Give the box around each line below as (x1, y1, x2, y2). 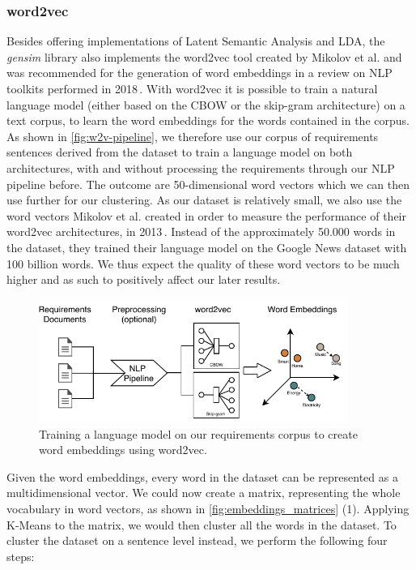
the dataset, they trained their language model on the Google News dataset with (6, 238, 407, 255)
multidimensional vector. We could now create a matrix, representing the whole (6, 484, 401, 501)
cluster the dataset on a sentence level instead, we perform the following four (6, 532, 388, 549)
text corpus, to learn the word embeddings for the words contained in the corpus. (6, 112, 410, 129)
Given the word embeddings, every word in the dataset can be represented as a (6, 468, 398, 485)
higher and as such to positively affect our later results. (6, 271, 281, 288)
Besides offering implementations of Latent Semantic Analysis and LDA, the (6, 32, 385, 49)
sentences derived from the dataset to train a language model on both (6, 144, 353, 161)
